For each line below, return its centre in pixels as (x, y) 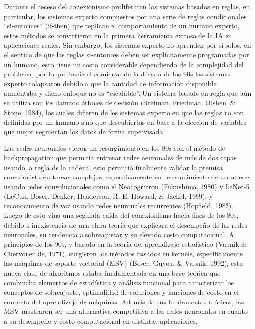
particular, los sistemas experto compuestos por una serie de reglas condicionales (125, 16)
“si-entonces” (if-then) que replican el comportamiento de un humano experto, (122, 26)
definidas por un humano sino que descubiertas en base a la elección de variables (125, 122)
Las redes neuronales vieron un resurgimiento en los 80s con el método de (114, 148)
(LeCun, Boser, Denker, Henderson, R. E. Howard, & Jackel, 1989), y (109, 196)
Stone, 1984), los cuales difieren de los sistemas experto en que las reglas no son (124, 112)
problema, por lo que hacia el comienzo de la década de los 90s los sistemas (117, 74)
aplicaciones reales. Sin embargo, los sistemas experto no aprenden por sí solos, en (127, 45)
